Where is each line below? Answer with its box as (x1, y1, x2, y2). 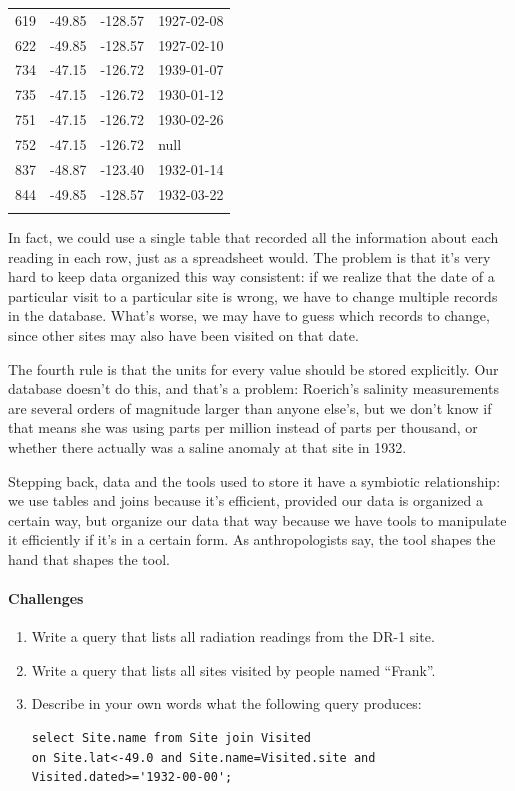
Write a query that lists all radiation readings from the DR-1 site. (31, 626, 435, 647)
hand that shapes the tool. (8, 548, 170, 569)
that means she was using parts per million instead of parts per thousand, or (8, 417, 478, 438)
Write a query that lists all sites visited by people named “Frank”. (31, 659, 436, 680)
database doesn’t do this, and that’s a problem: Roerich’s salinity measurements (8, 378, 499, 399)
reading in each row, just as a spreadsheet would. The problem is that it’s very (8, 246, 491, 267)
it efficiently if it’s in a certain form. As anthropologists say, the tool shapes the (8, 529, 496, 550)
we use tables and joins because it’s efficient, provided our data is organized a (8, 490, 483, 511)
